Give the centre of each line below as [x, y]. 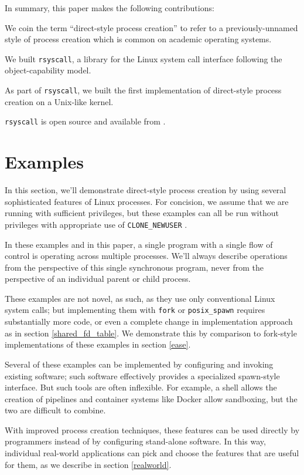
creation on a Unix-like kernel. [59, 101]
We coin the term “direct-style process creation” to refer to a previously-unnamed [151, 27]
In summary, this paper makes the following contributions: [110, 8]
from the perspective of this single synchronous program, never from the [134, 267]
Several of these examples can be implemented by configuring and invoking [139, 364]
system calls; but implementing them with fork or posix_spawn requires [135, 310]
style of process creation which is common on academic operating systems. [138, 39]
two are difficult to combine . [55, 410]
